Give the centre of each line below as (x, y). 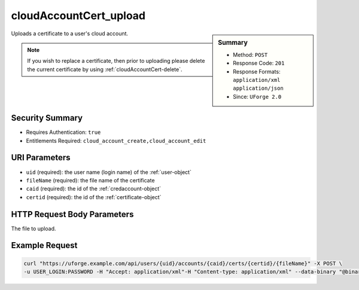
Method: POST (250, 54)
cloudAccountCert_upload (78, 16)
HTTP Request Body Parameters (72, 214)
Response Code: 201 (259, 63)
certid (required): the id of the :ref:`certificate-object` (94, 197)
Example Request (44, 245)
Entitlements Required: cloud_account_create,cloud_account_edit (116, 141)
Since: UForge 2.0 (257, 96)
